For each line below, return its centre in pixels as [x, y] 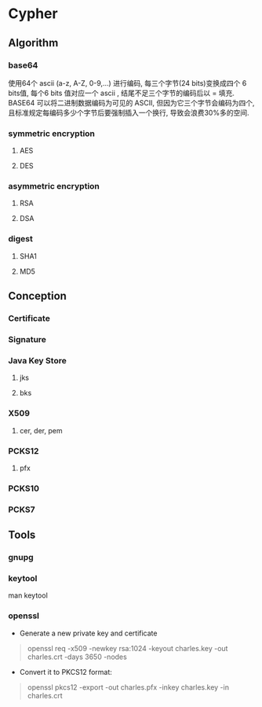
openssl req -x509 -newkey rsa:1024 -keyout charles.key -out [127, 648]
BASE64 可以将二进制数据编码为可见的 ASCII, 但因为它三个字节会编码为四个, [131, 102]
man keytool [28, 595]
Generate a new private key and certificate [88, 633]
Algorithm [33, 43]
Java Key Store [37, 360]
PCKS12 [24, 451]
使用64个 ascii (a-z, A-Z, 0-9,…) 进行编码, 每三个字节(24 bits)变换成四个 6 [127, 83]
